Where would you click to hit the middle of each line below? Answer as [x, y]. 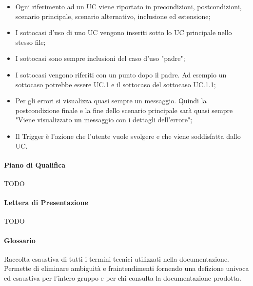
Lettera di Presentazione [46, 202]
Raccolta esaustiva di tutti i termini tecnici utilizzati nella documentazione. [117, 258]
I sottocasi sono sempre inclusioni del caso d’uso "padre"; [100, 58]
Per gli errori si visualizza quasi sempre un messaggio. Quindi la [111, 101]
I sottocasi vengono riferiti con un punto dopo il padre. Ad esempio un [121, 74]
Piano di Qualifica [35, 164]
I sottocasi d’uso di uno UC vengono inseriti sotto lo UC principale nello [124, 32]
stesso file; [30, 42]
